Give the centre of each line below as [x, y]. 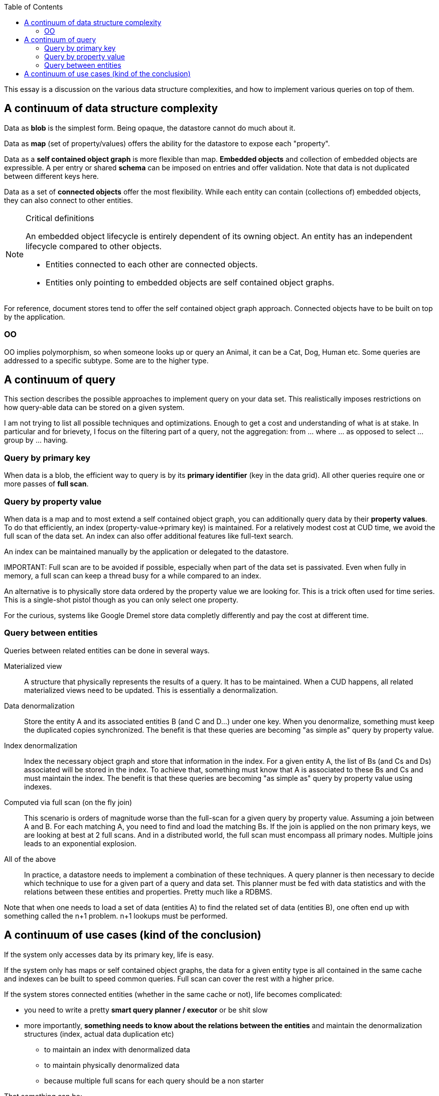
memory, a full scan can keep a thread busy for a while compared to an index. [133, 575]
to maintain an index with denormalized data [117, 1049]
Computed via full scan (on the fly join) [68, 802]
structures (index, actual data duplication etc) [99, 1034]
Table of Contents [34, 7]
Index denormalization [41, 745]
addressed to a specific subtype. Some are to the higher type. [106, 360]
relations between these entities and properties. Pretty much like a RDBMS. [148, 891]
